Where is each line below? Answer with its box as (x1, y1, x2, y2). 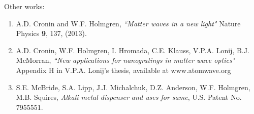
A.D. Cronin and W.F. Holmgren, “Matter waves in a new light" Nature (16, 18, 241, 28)
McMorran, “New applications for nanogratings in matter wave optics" (16, 55, 235, 65)
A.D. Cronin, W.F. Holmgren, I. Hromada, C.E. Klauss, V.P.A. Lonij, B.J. (16, 45, 249, 55)
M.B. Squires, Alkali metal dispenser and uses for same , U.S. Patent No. (16, 92, 242, 102)
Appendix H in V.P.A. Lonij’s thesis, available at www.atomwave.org (16, 64, 231, 75)
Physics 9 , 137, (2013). (16, 28, 87, 39)
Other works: (4, 1, 45, 11)
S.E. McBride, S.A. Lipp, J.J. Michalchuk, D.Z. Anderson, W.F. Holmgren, (16, 82, 250, 92)
